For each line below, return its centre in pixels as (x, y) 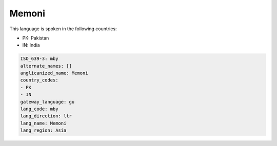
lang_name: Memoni (43, 123)
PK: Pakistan (36, 38)
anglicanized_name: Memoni (54, 73)
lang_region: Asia (43, 130)
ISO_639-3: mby (39, 59)
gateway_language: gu (47, 102)
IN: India (31, 45)
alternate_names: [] (46, 66)
